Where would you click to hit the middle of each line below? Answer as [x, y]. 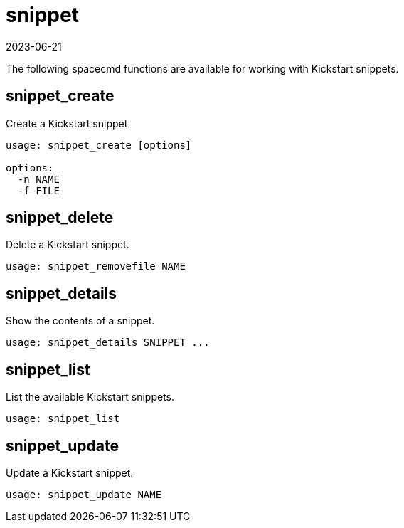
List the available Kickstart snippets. [90, 397]
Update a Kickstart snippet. [70, 472]
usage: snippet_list [63, 419]
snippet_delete [60, 218]
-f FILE [38, 190]
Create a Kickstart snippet [67, 123]
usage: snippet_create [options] [99, 145]
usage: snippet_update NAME [84, 494]
